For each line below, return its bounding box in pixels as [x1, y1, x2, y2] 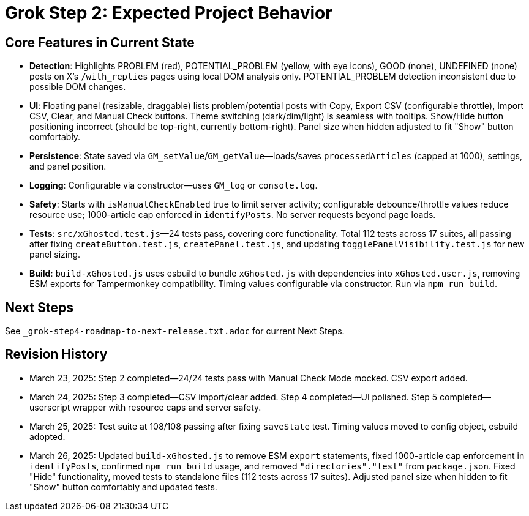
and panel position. [29, 161, 107, 172]
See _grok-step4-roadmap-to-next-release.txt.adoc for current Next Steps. [5, 326, 345, 337]
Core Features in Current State [5, 34, 195, 50]
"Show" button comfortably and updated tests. [29, 481, 217, 492]
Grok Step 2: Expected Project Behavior [5, 2, 332, 23]
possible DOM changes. [29, 81, 126, 92]
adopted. [29, 431, 66, 442]
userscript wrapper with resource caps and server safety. [29, 402, 261, 413]
